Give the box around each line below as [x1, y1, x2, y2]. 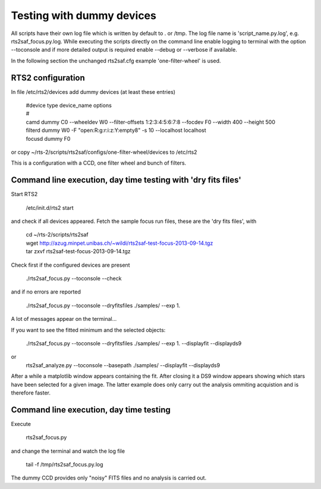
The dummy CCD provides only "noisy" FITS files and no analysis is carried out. [11, 474, 207, 481]
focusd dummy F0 [26, 135, 71, 142]
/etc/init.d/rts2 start [26, 204, 74, 211]
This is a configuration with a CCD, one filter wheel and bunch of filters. [11, 159, 187, 166]
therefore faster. [11, 389, 51, 396]
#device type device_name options [26, 102, 112, 109]
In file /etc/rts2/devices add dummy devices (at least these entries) [11, 88, 175, 95]
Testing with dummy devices [11, 9, 157, 22]
